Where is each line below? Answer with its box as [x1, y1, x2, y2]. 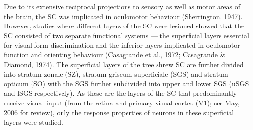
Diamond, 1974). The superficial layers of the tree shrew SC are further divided [4, 59, 244, 69]
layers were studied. [4, 117, 63, 127]
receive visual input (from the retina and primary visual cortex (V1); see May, [4, 97, 240, 107]
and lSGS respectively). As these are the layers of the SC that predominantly [4, 88, 237, 98]
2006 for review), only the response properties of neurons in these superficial [4, 107, 234, 117]
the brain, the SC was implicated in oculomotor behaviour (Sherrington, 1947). [4, 11, 243, 21]
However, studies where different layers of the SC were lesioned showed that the [4, 21, 245, 31]
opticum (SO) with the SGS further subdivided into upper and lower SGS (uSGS [4, 78, 249, 88]
